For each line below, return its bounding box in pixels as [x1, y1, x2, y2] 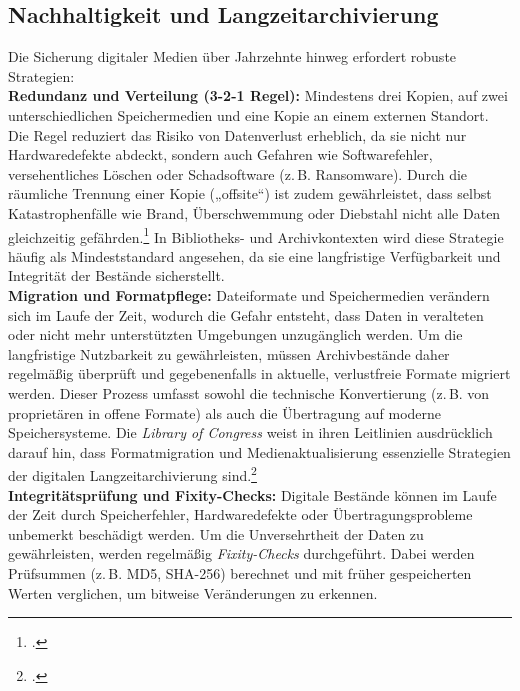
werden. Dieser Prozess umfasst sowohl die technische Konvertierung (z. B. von [8, 382, 490, 403]
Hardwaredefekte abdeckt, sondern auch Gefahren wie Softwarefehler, [8, 144, 433, 165]
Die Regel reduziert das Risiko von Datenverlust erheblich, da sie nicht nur [8, 124, 467, 145]
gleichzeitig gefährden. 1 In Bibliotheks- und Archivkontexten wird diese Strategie [8, 223, 504, 247]
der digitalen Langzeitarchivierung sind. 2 [8, 462, 257, 485]
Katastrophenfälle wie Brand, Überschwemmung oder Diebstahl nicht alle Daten [8, 202, 501, 223]
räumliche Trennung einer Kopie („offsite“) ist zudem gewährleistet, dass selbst [8, 183, 492, 204]
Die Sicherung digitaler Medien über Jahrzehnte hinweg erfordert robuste [8, 46, 457, 67]
